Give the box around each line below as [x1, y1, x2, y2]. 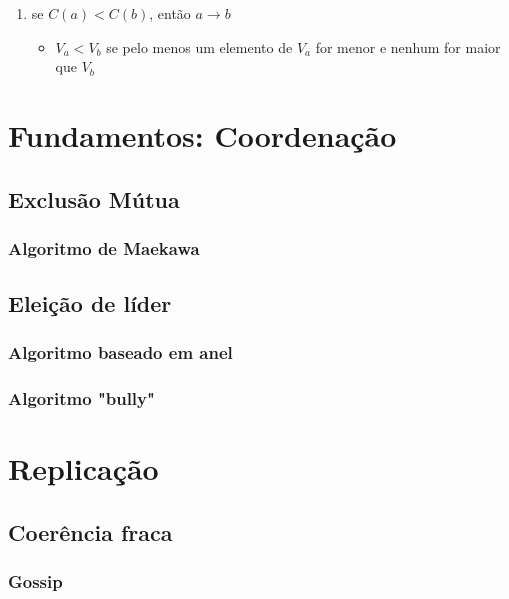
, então [149, 3, 191, 23]
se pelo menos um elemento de [106, 36, 293, 57]
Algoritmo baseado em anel [8, 340, 233, 365]
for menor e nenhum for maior [315, 36, 501, 57]
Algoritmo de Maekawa [8, 235, 200, 260]
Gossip [8, 569, 63, 594]
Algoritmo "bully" [8, 386, 155, 411]
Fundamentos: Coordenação [8, 114, 397, 155]
